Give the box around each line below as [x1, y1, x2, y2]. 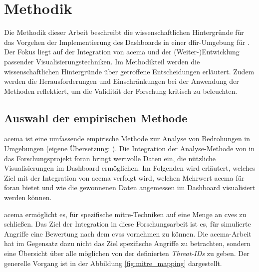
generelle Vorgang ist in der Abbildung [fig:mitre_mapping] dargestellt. [4, 258, 222, 268]
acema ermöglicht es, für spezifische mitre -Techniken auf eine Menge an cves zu [4, 209, 247, 219]
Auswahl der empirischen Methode [4, 110, 188, 125]
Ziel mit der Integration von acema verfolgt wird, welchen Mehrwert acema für [4, 172, 245, 183]
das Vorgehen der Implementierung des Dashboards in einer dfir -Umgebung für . [4, 36, 250, 47]
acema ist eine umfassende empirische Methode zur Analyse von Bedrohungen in [4, 133, 251, 144]
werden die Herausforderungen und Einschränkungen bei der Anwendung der [4, 76, 239, 86]
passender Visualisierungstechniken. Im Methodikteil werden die [4, 56, 200, 66]
